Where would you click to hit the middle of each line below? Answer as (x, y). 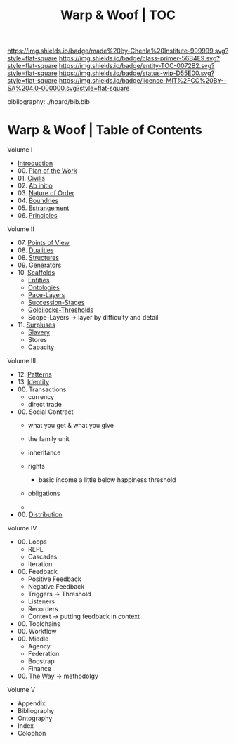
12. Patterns (35, 374)
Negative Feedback (56, 587)
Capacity (41, 347)
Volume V (21, 690)
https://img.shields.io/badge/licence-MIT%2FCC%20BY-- (143, 81)
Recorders (43, 609)
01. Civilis (31, 178)
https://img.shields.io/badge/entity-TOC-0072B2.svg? (137, 66)
